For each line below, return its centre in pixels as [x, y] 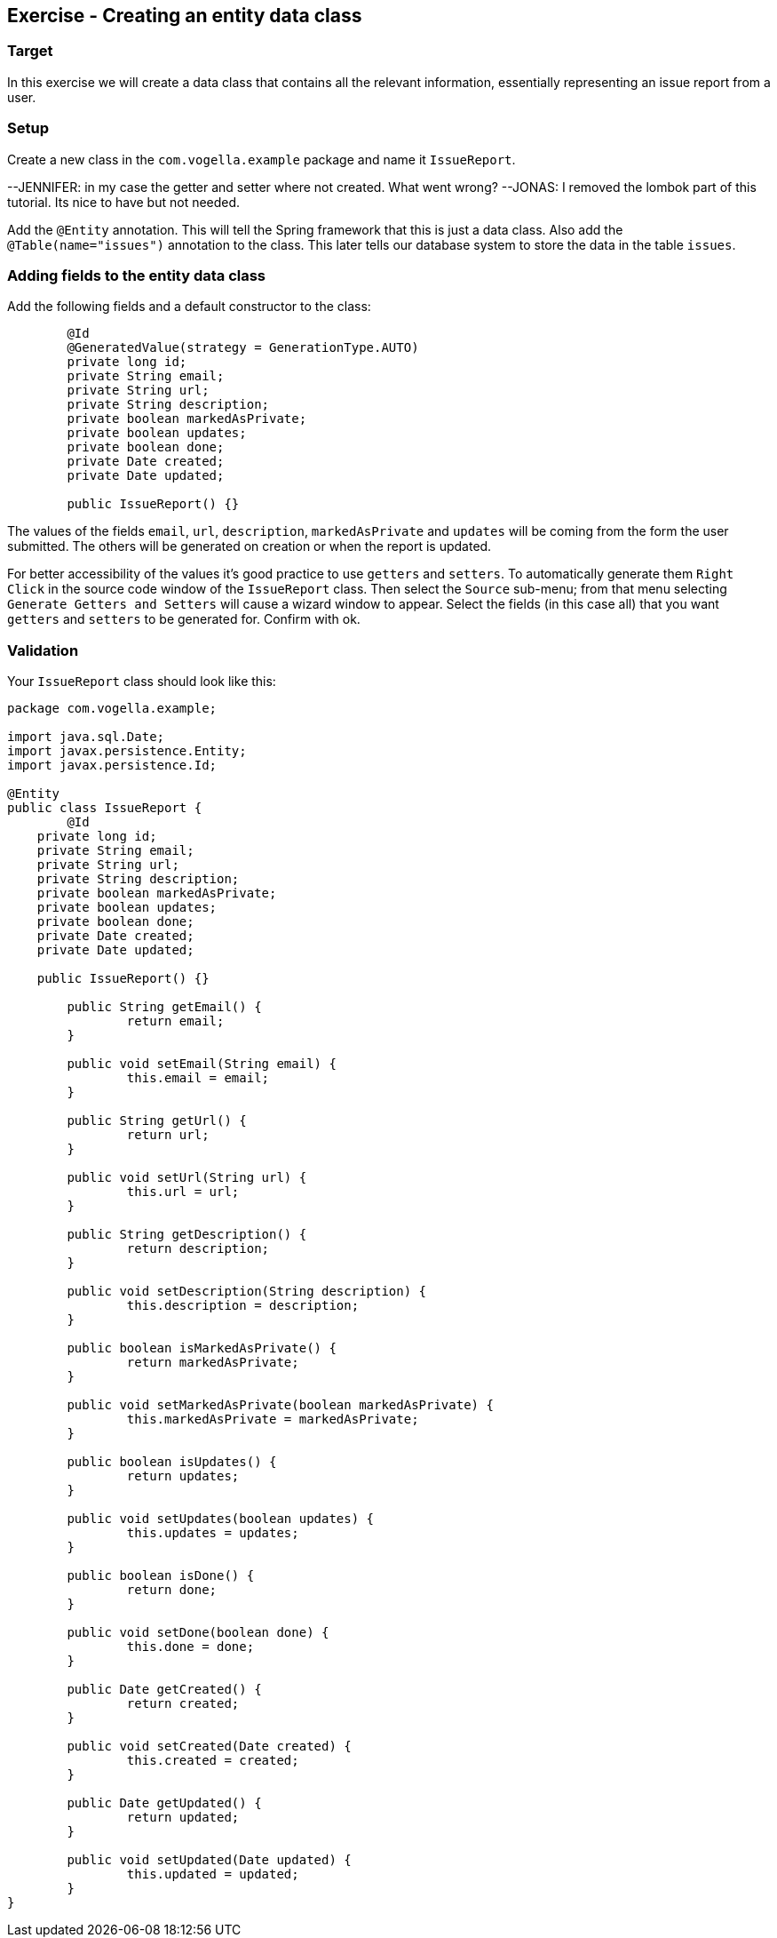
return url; [168, 1135]
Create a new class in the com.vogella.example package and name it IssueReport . [262, 159]
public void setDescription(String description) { [247, 1292]
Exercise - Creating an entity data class [185, 16]
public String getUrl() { [157, 1121]
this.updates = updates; [213, 1533]
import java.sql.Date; [86, 737]
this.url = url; [183, 1192]
